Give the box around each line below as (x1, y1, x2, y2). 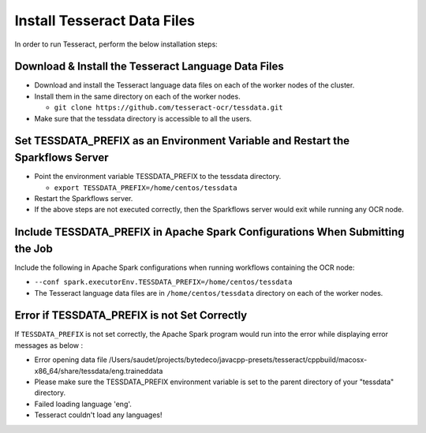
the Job (14, 241, 53, 256)
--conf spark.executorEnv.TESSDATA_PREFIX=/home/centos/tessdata (34, 278, 293, 287)
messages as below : (14, 340, 84, 350)
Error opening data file (34, 355, 108, 364)
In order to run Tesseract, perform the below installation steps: (14, 39, 219, 49)
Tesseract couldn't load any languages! (34, 410, 163, 420)
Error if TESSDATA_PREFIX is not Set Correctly (14, 308, 248, 323)
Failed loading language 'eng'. (34, 399, 132, 409)
